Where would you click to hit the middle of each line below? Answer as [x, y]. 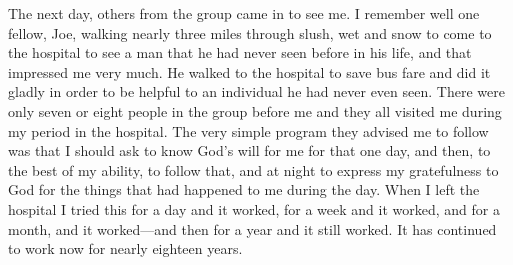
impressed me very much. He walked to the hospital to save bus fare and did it [249, 71]
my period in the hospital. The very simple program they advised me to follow [248, 130]
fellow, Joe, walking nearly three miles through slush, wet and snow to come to [250, 32]
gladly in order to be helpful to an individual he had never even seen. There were [256, 91]
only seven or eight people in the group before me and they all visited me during [255, 110]
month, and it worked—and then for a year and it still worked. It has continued [252, 228]
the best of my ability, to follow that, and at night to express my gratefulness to [253, 169]
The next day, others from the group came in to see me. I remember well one [244, 13]
